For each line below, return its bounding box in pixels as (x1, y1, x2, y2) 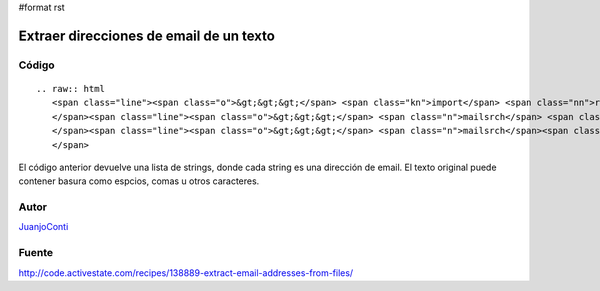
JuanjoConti (18, 221, 69, 233)
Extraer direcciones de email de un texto (18, 27, 275, 44)
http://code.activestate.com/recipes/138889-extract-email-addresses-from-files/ (18, 266, 354, 279)
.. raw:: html (36, 83, 105, 94)
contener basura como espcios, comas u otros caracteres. (18, 175, 260, 187)
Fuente (18, 246, 54, 260)
